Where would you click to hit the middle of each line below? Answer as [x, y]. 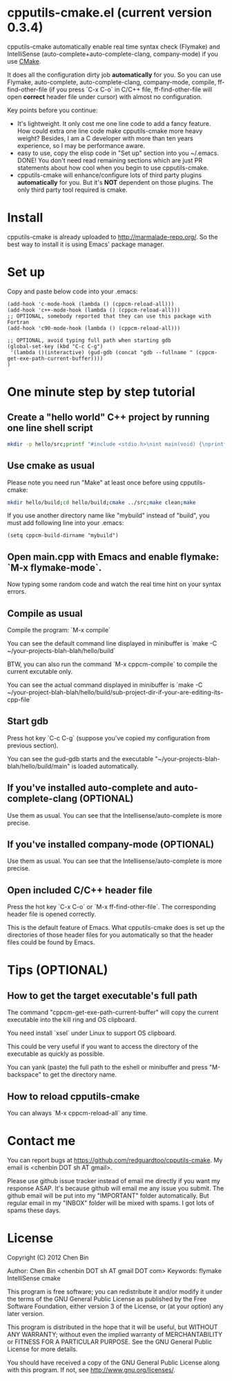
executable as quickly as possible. [56, 1054]
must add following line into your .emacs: [66, 523]
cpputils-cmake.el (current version [110, 13]
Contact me [41, 1141]
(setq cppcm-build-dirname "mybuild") [63, 536]
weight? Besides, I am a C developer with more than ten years [105, 138]
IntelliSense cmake [34, 1278]
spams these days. [34, 1210]
